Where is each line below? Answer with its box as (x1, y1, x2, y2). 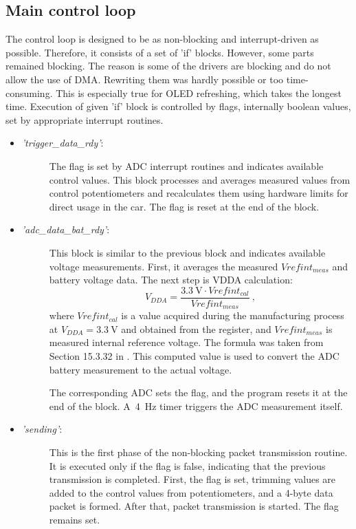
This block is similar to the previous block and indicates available (49, 245, 326, 259)
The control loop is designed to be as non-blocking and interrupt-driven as (5, 32, 319, 46)
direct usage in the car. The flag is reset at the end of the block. (49, 199, 320, 213)
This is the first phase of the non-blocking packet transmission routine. (49, 444, 348, 459)
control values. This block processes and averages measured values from (49, 172, 351, 186)
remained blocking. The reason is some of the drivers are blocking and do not (5, 58, 331, 73)
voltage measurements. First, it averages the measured (49, 259, 278, 273)
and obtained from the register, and (121, 321, 271, 336)
